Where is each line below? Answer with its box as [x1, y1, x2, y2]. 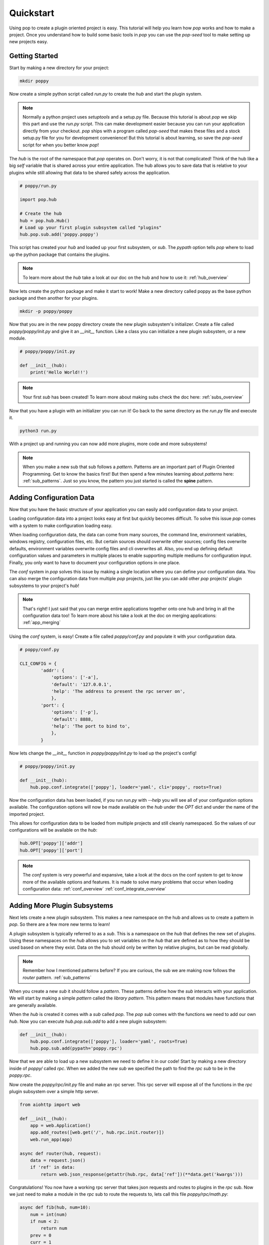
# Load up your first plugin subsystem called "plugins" [19, 225, 162, 231]
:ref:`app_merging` [22, 620, 61, 625]
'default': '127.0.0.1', [51, 681, 112, 687]
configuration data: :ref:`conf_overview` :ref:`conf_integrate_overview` [22, 886, 167, 892]
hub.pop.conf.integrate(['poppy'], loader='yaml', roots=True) [30, 1038, 188, 1044]
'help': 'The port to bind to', [51, 724, 131, 729]
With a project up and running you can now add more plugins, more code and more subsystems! [9, 441, 207, 447]
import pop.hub [19, 197, 57, 203]
